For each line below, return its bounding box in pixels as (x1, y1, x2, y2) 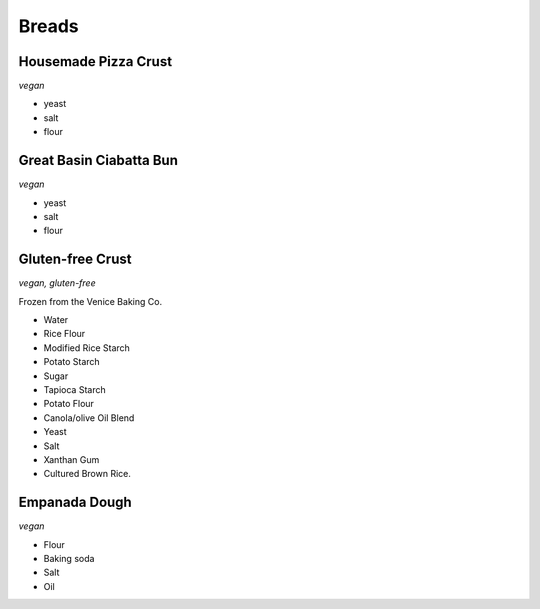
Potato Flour (43, 398, 95, 410)
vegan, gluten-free (18, 277, 96, 289)
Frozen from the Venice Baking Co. (18, 295, 163, 307)
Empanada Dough (18, 494, 132, 511)
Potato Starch (43, 356, 100, 368)
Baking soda (43, 552, 95, 564)
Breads (18, 15, 79, 37)
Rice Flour (43, 328, 86, 340)
